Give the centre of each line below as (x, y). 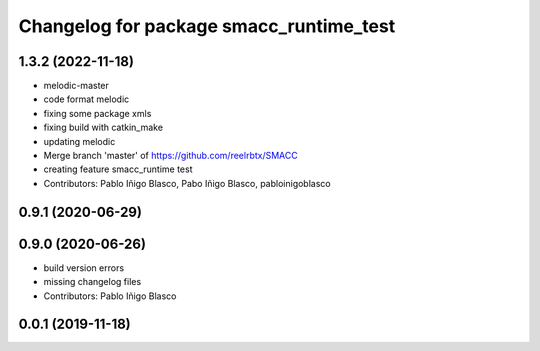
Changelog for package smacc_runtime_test (207, 26)
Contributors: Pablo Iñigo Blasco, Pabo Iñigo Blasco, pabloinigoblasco (187, 183)
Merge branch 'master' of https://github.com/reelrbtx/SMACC (171, 156)
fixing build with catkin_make (103, 127)
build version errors (84, 267)
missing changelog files (92, 282)
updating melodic (79, 141)
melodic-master (76, 86)
